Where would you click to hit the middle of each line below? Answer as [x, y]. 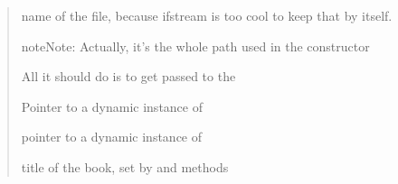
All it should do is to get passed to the [128, 76]
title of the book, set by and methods [125, 166]
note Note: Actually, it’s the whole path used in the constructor [195, 46]
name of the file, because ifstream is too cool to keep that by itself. [207, 15]
